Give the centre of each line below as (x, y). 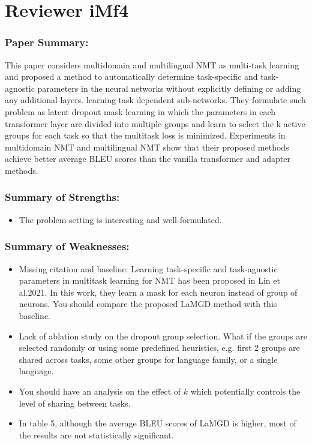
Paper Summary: (47, 42)
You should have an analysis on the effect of (100, 391)
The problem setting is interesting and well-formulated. (120, 219)
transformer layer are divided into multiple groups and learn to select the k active (155, 123)
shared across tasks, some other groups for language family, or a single (148, 359)
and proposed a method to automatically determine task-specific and (131, 76)
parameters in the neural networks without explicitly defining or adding (169, 88)
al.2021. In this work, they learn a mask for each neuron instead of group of (158, 292)
